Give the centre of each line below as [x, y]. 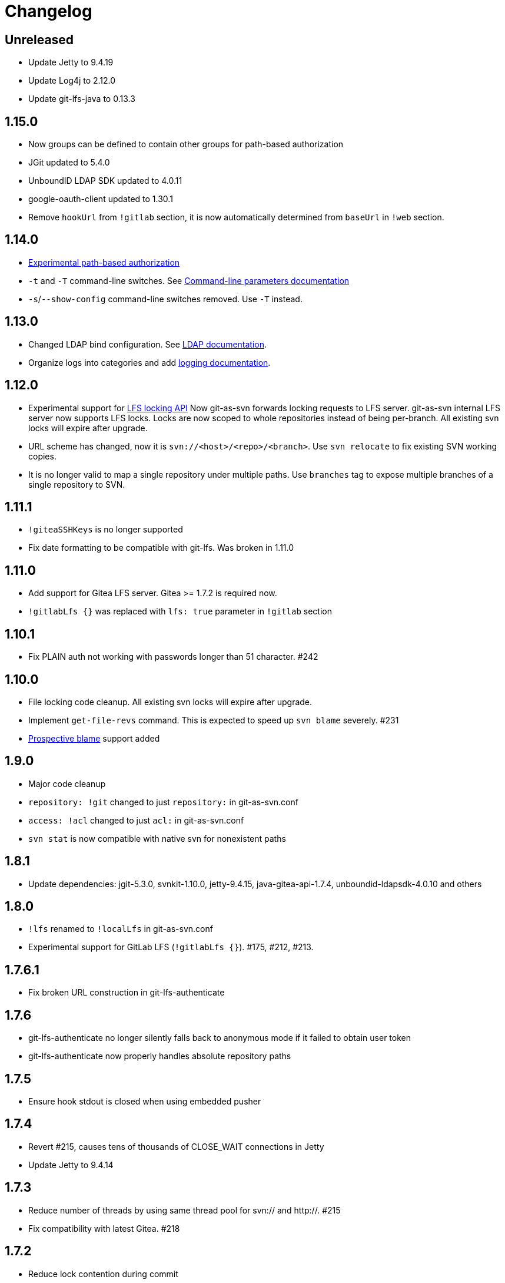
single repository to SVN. [77, 484]
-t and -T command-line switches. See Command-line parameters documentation [189, 280]
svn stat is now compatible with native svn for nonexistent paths [157, 838]
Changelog [49, 11]
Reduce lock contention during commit [103, 1274]
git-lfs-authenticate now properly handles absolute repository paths [160, 1056]
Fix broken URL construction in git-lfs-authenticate [127, 993]
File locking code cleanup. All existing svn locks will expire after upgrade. [170, 702]
